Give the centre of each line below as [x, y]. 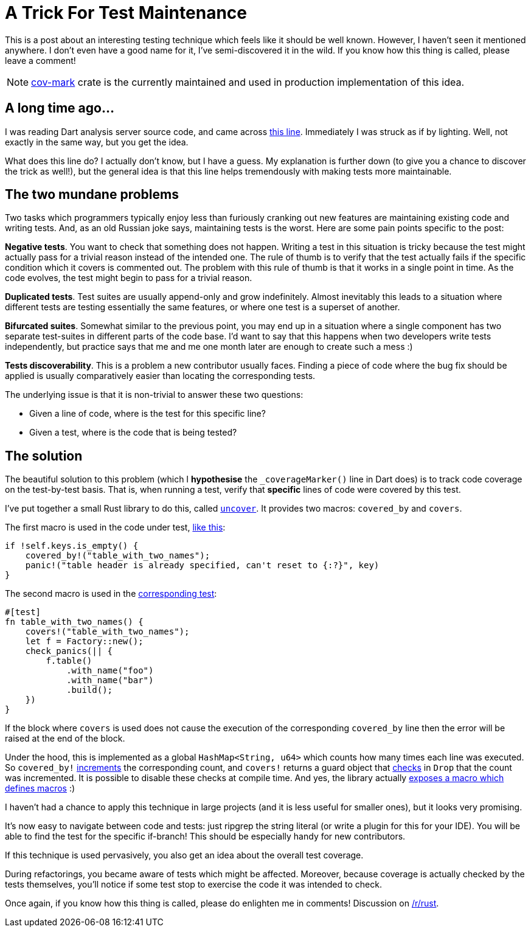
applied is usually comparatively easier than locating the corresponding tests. [160, 376]
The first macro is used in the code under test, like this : [115, 527]
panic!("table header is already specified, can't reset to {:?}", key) [202, 565]
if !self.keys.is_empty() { [72, 546]
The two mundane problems [92, 195]
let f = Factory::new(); [84, 642]
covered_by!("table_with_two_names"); [118, 556]
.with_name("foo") [110, 671]
